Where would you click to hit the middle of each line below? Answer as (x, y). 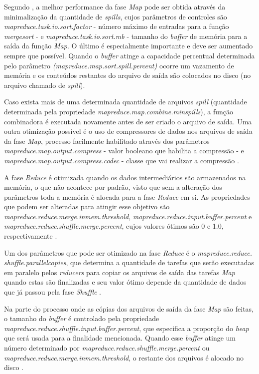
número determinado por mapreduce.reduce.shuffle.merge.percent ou (107, 348)
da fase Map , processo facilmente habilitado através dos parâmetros (107, 141)
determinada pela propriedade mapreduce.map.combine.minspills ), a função (119, 111)
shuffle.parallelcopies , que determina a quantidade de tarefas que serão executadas (129, 262)
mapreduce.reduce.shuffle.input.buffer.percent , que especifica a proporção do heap (127, 328)
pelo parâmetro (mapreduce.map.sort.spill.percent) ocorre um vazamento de (119, 65)
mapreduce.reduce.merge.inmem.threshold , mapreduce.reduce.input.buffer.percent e (128, 216)
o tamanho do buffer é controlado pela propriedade (82, 318)
